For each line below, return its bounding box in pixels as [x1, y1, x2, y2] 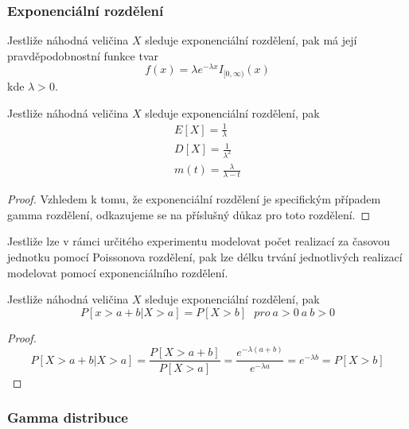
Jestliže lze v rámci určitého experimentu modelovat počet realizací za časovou [7, 233, 391, 249]
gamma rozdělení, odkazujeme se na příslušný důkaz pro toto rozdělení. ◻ [7, 206, 371, 222]
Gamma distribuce [7, 408, 128, 427]
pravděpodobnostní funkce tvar [7, 47, 158, 64]
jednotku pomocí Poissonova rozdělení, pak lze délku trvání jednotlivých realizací [7, 249, 403, 265]
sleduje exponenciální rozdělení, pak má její [145, 32, 357, 48]
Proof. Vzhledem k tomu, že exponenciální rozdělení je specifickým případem [7, 191, 381, 207]
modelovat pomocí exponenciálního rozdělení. [7, 264, 228, 280]
